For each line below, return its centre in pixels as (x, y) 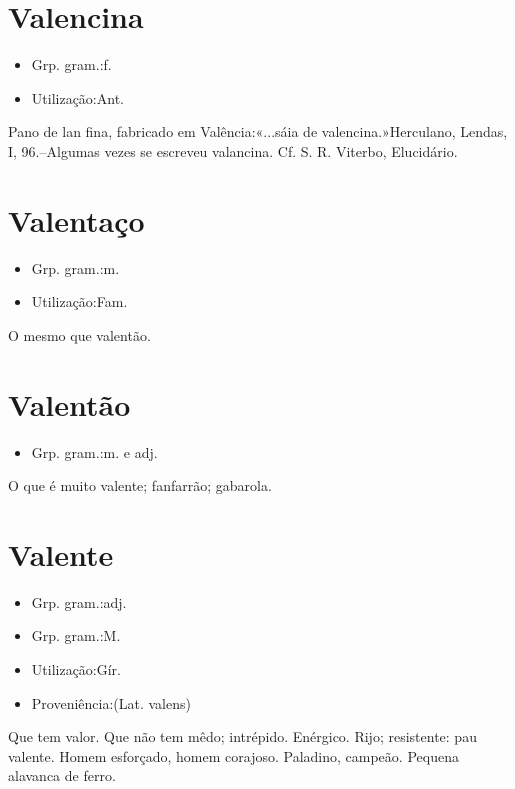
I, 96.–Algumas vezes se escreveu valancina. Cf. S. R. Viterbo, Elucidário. (233, 150)
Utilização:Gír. (76, 669)
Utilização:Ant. (77, 97)
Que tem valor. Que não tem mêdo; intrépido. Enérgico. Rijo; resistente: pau (242, 736)
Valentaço (76, 219)
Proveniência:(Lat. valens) (111, 702)
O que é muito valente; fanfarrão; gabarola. (140, 485)
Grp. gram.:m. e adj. (94, 451)
